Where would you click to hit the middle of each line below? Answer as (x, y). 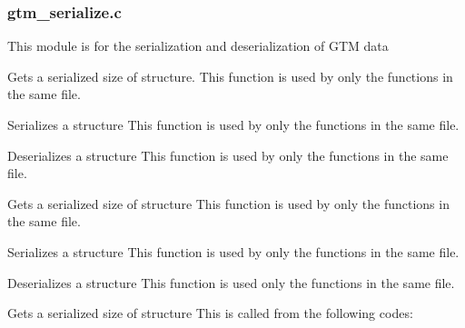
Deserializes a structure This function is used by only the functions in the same (228, 155)
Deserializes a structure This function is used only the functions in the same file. (231, 282)
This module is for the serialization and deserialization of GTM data (198, 46)
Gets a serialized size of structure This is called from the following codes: (210, 313)
